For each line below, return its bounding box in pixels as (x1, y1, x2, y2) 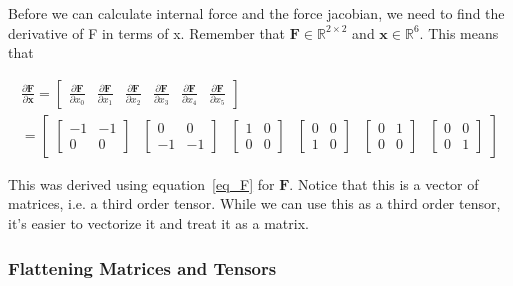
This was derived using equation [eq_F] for (8, 173, 275, 194)
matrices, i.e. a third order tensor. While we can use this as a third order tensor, (8, 193, 501, 214)
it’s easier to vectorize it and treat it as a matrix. (8, 213, 309, 234)
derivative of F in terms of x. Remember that (8, 22, 286, 43)
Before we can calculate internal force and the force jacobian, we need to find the (8, 3, 505, 23)
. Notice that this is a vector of (289, 173, 479, 194)
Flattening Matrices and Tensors (8, 255, 277, 280)
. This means (419, 22, 499, 43)
